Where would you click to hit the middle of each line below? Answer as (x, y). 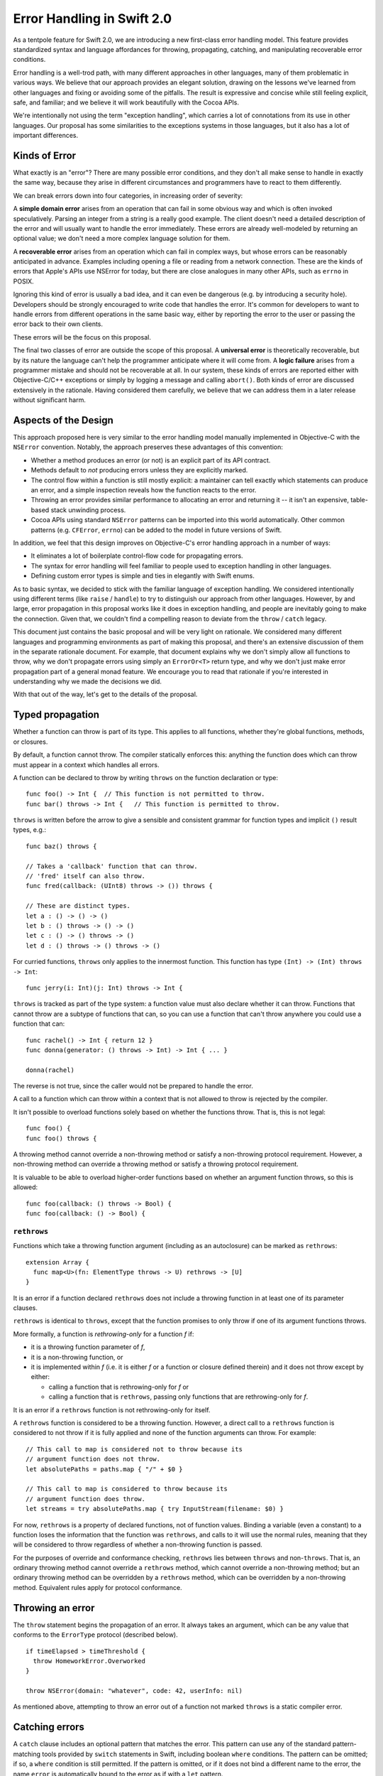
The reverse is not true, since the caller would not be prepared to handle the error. (133, 1086)
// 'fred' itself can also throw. (85, 876)
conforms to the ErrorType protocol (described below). (95, 1635)
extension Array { (58, 1262)
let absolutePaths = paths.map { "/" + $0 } (105, 1469)
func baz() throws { (61, 846)
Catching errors (49, 1727)
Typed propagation (56, 715)
